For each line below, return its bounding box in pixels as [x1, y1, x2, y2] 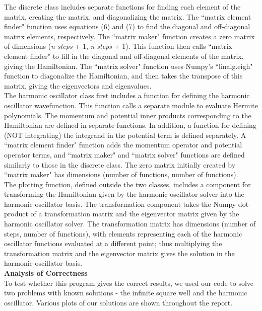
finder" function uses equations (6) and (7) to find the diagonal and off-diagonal [4, 21, 250, 32]
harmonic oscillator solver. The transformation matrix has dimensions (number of [4, 218, 256, 229]
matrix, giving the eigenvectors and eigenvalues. [4, 80, 152, 91]
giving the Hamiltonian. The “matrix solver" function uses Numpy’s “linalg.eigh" [4, 60, 253, 71]
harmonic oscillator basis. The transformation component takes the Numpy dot [4, 198, 249, 209]
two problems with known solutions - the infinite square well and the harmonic [4, 287, 247, 298]
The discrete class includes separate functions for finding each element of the [4, 2, 241, 12]
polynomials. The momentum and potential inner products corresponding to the [4, 110, 251, 120]
